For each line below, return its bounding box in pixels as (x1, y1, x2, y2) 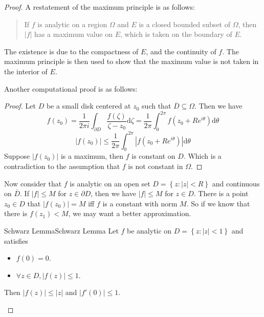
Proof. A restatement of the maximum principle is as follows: (4, 2, 195, 12)
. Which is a (183, 151, 222, 161)
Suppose (4, 151, 30, 161)
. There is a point (193, 188, 249, 199)
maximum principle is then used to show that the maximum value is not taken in (4, 56, 259, 67)
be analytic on (127, 225, 172, 236)
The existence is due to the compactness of (4, 46, 139, 56)
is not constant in (128, 160, 183, 171)
